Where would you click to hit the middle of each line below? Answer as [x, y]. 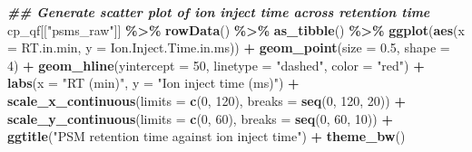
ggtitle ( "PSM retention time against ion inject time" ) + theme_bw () [206, 136]
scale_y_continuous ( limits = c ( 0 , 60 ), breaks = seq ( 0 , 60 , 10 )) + [200, 118]
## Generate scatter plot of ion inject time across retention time [219, 12]
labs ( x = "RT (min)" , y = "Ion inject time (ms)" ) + [153, 83]
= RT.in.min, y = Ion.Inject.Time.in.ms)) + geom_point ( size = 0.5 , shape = [229, 47]
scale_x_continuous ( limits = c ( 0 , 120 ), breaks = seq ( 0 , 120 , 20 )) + [206, 100]
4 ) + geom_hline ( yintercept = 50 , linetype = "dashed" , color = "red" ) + [216, 65]
